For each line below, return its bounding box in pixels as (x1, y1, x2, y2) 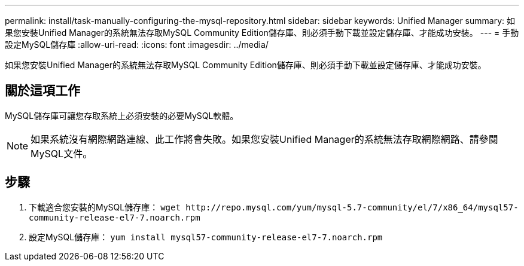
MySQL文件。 (31, 147, 93, 160)
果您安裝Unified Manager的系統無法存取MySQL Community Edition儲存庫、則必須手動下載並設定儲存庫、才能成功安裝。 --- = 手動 (5, 27, 519, 38)
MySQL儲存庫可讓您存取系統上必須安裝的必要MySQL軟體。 (5, 110, 239, 121)
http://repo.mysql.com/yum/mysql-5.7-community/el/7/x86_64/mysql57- (185, 202, 519, 212)
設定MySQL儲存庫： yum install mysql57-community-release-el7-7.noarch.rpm (29, 231, 383, 242)
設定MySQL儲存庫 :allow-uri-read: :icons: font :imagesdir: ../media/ (5, 39, 269, 50)
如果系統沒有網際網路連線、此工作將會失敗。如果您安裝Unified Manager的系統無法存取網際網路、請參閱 (31, 133, 498, 145)
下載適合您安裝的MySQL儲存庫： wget (29, 201, 181, 212)
